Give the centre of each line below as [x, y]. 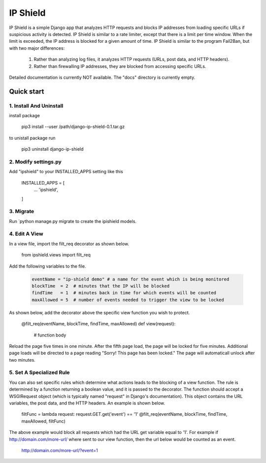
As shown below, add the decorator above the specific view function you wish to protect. [100, 312]
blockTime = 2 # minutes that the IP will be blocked [101, 286]
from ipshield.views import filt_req [56, 255]
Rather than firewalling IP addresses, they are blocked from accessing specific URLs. [120, 66]
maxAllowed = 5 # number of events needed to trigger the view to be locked [128, 300]
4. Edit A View [26, 234]
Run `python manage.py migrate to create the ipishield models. [73, 221]
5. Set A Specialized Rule [39, 372]
